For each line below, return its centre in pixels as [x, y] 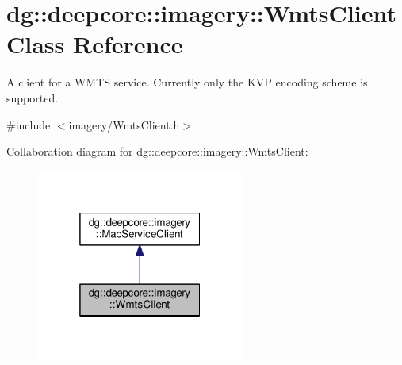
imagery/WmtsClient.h [124, 124]
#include [29, 124]
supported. [33, 97]
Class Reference [95, 44]
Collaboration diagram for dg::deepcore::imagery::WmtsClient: [157, 151]
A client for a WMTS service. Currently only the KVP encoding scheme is [187, 82]
